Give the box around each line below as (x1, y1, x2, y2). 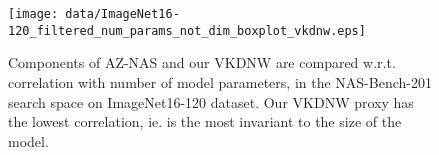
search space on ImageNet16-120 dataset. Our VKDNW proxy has (8, 91, 414, 112)
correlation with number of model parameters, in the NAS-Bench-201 (8, 71, 432, 92)
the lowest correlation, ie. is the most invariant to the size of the (8, 111, 402, 132)
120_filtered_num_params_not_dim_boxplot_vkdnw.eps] (8, 23, 366, 38)
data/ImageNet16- (65, 7, 180, 21)
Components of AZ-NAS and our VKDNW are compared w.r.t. (8, 52, 396, 73)
